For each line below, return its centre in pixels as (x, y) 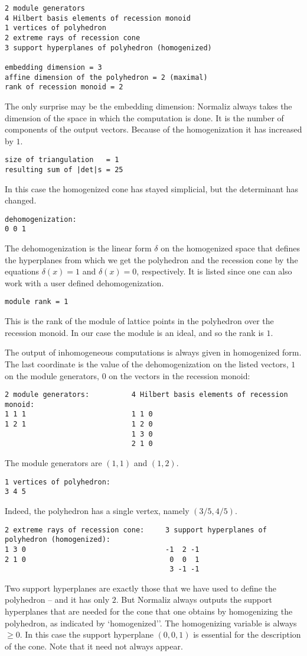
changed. (21, 200)
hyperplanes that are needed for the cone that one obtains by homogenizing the (149, 611)
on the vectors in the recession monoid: (179, 375)
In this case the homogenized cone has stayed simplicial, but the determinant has (152, 188)
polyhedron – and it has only (57, 600)
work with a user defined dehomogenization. (84, 282)
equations (22, 271)
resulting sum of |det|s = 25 (64, 169)
